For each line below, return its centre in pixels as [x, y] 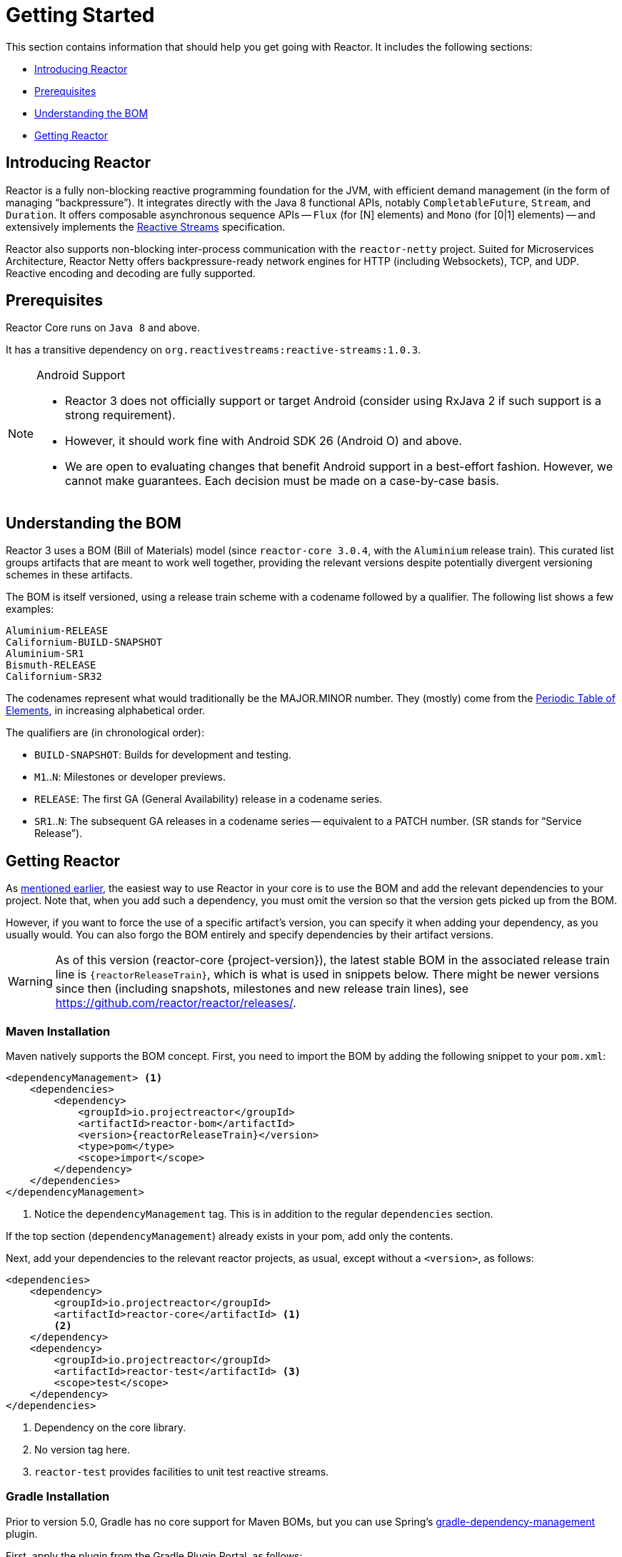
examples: [30, 609]
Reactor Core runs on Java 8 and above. [103, 328]
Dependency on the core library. [110, 1427]
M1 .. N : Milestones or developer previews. [130, 777]
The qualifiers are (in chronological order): [105, 733]
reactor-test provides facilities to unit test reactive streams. [182, 1471]
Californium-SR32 [54, 677]
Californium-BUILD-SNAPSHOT [84, 642]
